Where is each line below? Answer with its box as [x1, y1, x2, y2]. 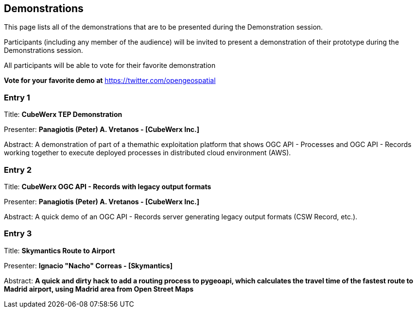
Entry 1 [4, 92, 30, 102]
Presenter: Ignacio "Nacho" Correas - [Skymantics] [4, 261, 173, 270]
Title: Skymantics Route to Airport [4, 246, 115, 255]
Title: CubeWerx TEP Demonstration [4, 110, 122, 119]
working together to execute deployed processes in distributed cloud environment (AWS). [4, 148, 291, 157]
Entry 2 [4, 164, 32, 175]
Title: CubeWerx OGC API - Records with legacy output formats [4, 182, 211, 191]
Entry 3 [4, 229, 32, 239]
